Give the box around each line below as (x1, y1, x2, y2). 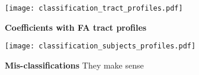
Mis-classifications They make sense (5, 58, 144, 71)
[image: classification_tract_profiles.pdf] (5, 4, 183, 12)
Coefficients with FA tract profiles (5, 21, 147, 33)
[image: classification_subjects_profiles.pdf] (5, 42, 196, 51)
